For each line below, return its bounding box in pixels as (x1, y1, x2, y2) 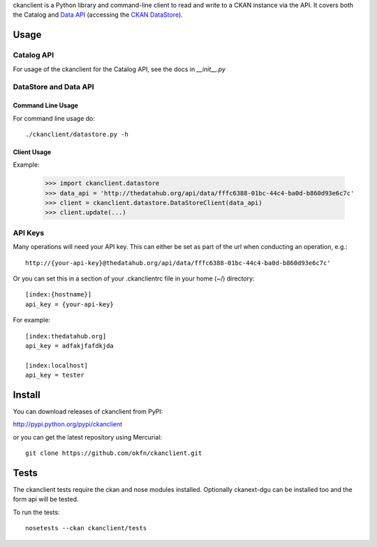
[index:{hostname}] (25, 290, 92, 299)
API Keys (13, 227, 45, 237)
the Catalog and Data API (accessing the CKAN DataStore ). (13, 10, 183, 19)
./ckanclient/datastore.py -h (25, 130, 129, 138)
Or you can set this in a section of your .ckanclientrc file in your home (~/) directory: (13, 274, 255, 283)
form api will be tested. (13, 495, 80, 504)
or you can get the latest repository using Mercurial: (13, 433, 163, 441)
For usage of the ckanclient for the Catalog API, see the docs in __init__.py (13, 65, 226, 73)
